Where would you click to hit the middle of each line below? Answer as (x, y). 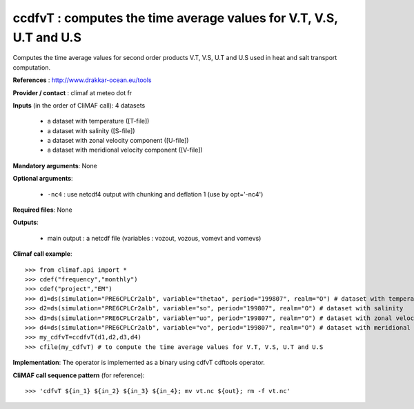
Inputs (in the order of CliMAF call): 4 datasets (79, 105)
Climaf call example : (42, 254)
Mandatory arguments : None (55, 166)
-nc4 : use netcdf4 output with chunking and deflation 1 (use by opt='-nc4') (155, 194)
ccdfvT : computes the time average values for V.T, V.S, (175, 18)
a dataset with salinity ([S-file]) (91, 130)
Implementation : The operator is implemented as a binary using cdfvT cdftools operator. (139, 363)
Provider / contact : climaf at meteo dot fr (72, 92)
